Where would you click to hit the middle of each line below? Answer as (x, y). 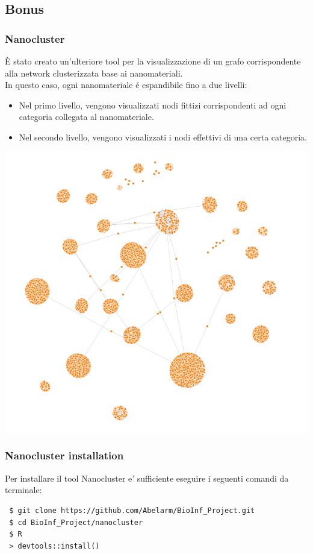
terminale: (23, 490)
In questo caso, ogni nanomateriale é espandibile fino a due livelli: (126, 85)
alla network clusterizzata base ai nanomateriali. (94, 73)
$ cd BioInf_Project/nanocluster (76, 522)
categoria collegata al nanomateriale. (86, 117)
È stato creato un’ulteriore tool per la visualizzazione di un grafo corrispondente (153, 61)
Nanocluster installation (64, 455)
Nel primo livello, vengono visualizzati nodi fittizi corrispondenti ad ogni (153, 105)
